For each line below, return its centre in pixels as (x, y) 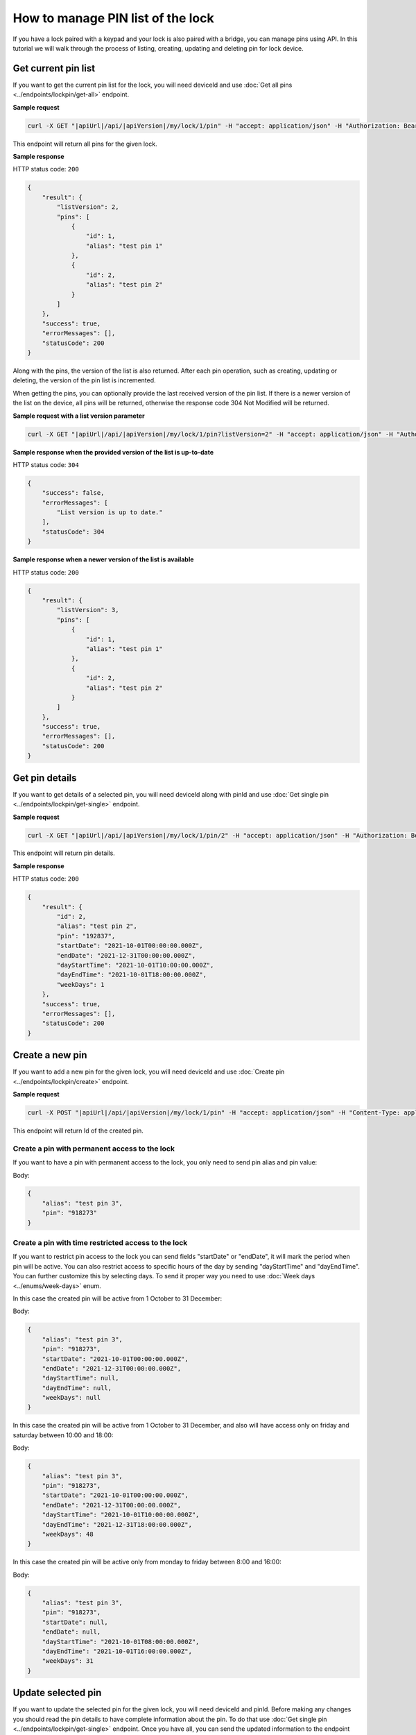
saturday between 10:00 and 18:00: (63, 1435)
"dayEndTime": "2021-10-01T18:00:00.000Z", (132, 975)
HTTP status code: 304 (46, 464)
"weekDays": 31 (68, 1661)
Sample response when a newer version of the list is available (103, 559)
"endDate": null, (71, 1632)
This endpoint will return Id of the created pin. (78, 1131)
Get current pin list (54, 68)
